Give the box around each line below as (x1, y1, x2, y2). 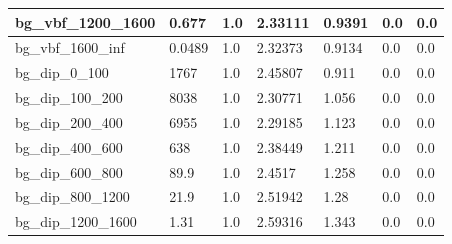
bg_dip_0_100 (15, 62, 109, 83)
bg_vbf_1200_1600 (15, 11, 156, 32)
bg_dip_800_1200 (15, 186, 130, 207)
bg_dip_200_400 (15, 111, 123, 132)
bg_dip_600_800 (15, 161, 123, 182)
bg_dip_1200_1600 (15, 211, 137, 232)
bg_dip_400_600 (15, 136, 123, 157)
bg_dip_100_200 (15, 87, 123, 108)
